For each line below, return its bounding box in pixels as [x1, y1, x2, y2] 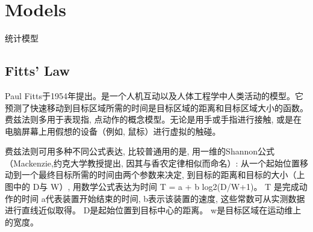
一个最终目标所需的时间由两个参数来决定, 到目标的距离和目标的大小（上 [21, 168, 305, 181]
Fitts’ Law [5, 61, 70, 80]
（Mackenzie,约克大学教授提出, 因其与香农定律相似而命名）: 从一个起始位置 [5, 156, 300, 169]
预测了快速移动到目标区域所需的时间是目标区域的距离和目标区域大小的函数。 [5, 101, 308, 114]
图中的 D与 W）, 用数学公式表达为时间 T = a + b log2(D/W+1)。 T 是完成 [5, 180, 299, 193]
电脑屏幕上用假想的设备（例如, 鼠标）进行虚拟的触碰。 [5, 124, 221, 137]
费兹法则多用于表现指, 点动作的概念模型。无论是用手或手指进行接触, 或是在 [5, 113, 302, 126]
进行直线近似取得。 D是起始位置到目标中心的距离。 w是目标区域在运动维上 [5, 204, 302, 216]
